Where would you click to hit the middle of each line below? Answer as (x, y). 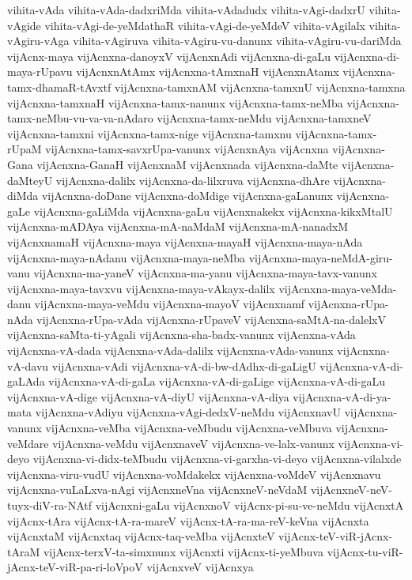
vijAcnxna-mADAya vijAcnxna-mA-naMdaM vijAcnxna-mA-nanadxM (178, 226)
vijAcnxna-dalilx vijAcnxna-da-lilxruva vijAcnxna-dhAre (193, 180)
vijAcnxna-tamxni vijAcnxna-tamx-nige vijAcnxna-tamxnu (149, 133)
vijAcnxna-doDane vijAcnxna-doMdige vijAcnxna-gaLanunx (187, 196)
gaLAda (26, 381)
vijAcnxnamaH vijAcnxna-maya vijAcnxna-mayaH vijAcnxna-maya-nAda (185, 241)
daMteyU (30, 180)
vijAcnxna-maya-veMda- (338, 288)
